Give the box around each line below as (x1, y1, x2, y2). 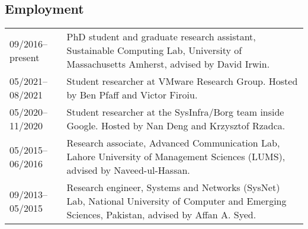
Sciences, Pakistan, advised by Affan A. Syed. (66, 208, 256, 222)
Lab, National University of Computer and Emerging (66, 194, 287, 208)
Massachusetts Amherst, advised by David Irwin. (66, 57, 270, 71)
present (9, 50, 40, 64)
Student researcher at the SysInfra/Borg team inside (66, 105, 284, 119)
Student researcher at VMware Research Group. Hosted (66, 74, 298, 88)
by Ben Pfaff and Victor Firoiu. (66, 88, 198, 102)
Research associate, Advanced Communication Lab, (66, 136, 280, 150)
